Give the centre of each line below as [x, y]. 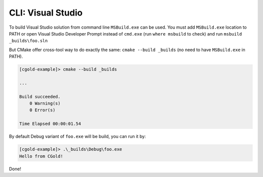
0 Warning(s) [45, 104]
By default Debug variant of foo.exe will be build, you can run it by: [77, 137]
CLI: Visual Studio [46, 13]
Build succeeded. [40, 97]
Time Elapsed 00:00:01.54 [50, 124]
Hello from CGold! [41, 156]
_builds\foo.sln [28, 41]
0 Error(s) [42, 110]
